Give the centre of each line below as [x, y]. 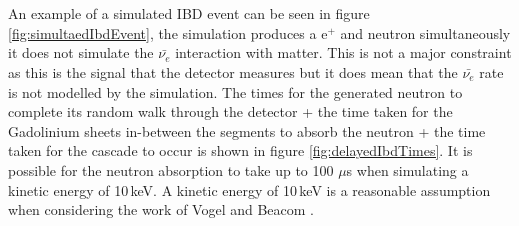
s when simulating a [407, 169]
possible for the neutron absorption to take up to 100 [171, 169]
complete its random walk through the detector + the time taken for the [230, 111]
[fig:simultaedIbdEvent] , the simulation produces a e [168, 32]
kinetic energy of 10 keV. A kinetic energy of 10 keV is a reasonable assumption [249, 189]
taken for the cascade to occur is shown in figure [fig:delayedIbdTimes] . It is [240, 150]
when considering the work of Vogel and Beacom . [161, 209]
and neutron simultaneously [425, 32]
